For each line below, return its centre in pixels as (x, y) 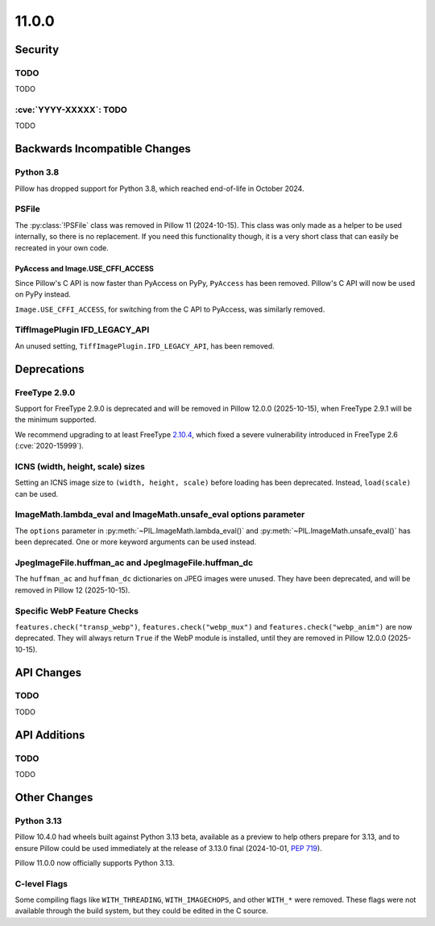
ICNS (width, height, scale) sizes (80, 466)
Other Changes (54, 797)
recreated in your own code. (62, 248)
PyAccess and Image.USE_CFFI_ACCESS (85, 268)
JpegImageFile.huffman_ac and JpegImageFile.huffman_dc (134, 562)
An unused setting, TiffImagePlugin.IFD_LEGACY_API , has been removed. (145, 345)
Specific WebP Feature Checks (77, 610)
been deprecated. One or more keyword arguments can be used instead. (136, 542)
